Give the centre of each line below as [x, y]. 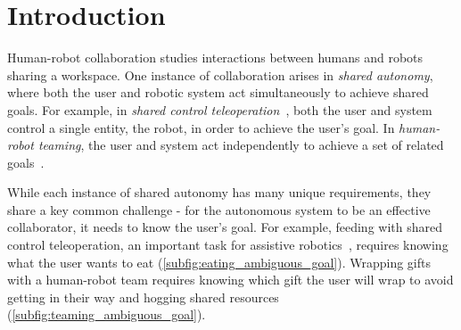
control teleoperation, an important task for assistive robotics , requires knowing [228, 245]
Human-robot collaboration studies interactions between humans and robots [215, 58]
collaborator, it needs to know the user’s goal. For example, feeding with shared [225, 227]
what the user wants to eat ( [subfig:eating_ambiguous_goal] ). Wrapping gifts [219, 262]
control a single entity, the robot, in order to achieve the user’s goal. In [201, 127]
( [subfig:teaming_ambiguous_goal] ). [107, 314]
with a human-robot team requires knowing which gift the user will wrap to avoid [230, 280]
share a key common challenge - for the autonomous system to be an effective [219, 209]
